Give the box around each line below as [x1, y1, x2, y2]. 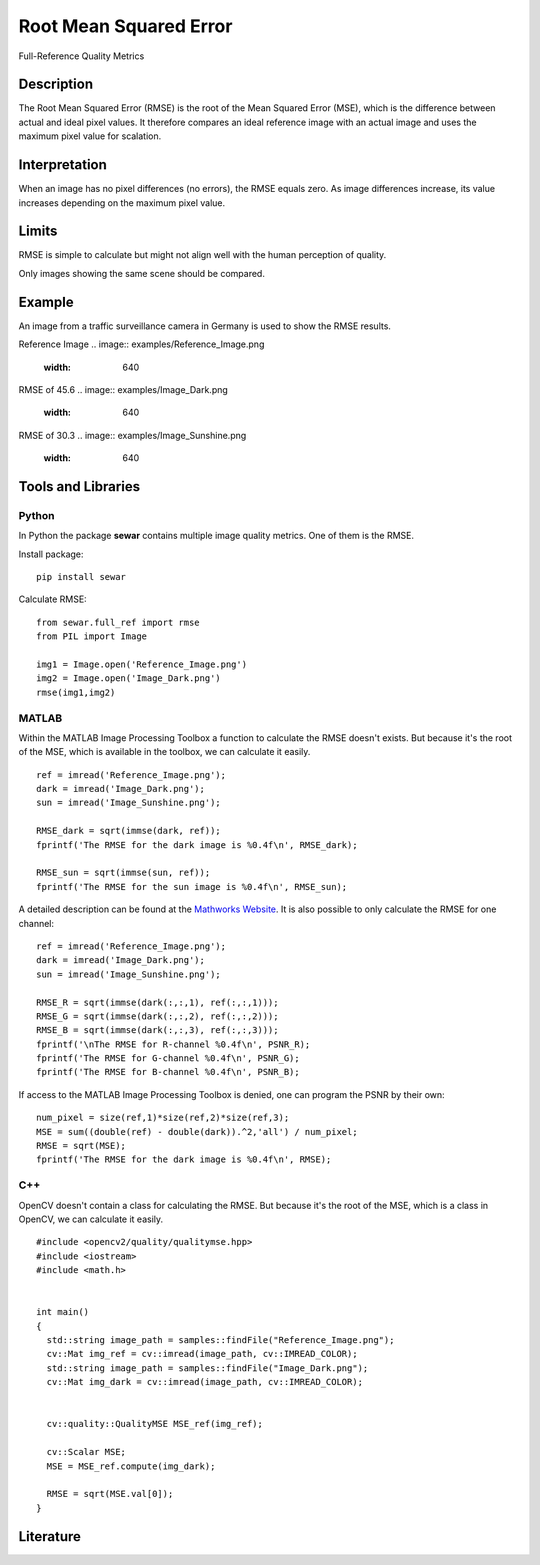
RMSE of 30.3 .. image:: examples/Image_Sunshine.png [18, 429, 247, 441]
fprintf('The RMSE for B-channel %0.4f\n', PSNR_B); [36, 1066, 300, 1078]
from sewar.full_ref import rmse [36, 616, 200, 628]
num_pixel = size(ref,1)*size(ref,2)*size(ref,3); [36, 1112, 290, 1124]
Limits [18, 223, 58, 240]
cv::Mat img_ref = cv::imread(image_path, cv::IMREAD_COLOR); [46, 1348, 359, 1360]
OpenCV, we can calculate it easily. [18, 1213, 164, 1225]
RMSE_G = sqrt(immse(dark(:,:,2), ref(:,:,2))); [36, 1010, 279, 1022]
